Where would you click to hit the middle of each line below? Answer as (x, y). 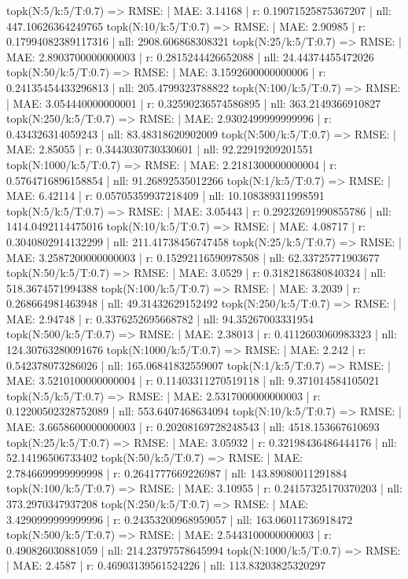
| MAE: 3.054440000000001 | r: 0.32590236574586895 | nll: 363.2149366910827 (194, 103)
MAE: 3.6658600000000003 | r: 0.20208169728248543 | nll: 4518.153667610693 (193, 427)
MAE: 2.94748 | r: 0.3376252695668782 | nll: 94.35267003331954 (160, 318)
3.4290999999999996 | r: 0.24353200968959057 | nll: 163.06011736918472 (180, 519)
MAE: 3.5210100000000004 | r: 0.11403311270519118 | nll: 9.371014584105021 (193, 380)
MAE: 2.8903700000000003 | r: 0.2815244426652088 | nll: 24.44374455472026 (190, 56)
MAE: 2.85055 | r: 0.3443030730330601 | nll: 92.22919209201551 (160, 149)
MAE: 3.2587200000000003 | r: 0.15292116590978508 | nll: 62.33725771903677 (193, 257)
